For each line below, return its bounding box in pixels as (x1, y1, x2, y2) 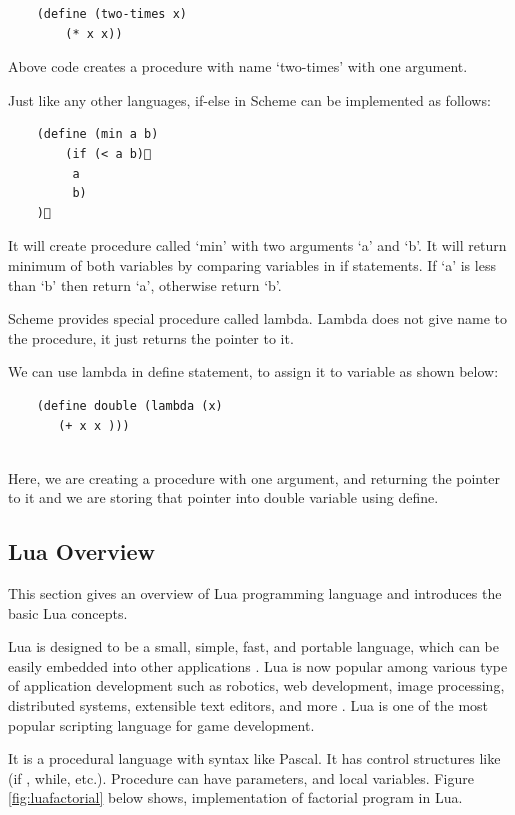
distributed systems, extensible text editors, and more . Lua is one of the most (8, 695, 489, 716)
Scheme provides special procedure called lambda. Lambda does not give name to (8, 308, 508, 329)
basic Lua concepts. (8, 602, 128, 623)
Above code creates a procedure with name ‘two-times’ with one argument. (8, 56, 468, 77)
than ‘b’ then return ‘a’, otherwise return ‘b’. (8, 274, 282, 295)
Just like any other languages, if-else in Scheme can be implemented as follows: (8, 89, 491, 110)
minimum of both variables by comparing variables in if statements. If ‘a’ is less (8, 254, 496, 275)
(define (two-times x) (36, 7, 187, 21)
